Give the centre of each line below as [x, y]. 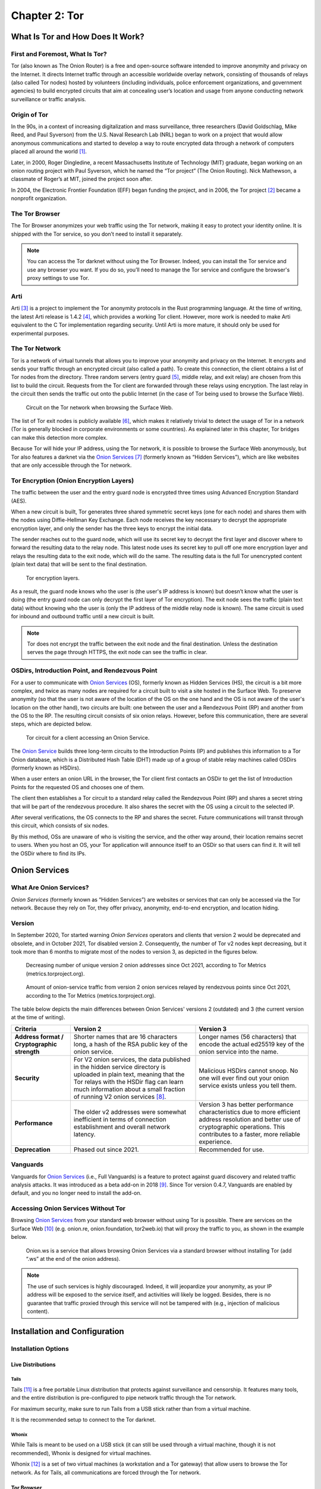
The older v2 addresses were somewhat [130, 1112]
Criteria [26, 1029]
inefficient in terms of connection [120, 1119]
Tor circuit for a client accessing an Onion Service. [88, 737]
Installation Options [40, 1348]
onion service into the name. [239, 1051]
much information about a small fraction [129, 1089]
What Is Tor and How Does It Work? [78, 37]
